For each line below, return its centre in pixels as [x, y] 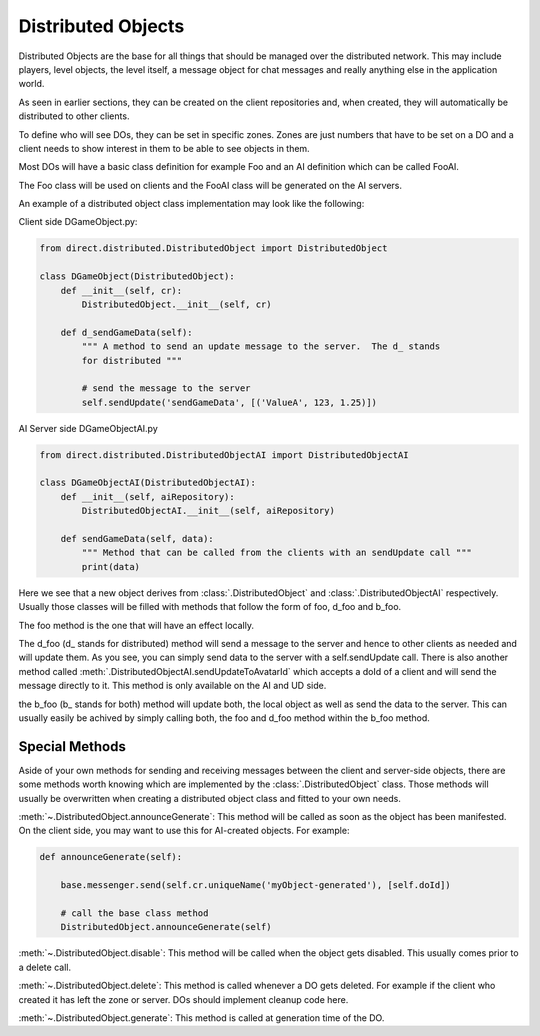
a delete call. [45, 967]
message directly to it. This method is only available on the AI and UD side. [172, 686]
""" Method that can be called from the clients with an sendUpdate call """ [276, 553]
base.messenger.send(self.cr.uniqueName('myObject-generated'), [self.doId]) [256, 885]
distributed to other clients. [74, 116]
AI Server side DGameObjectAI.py [88, 428]
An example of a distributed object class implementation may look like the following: [191, 204]
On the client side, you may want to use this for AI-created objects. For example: [184, 831]
